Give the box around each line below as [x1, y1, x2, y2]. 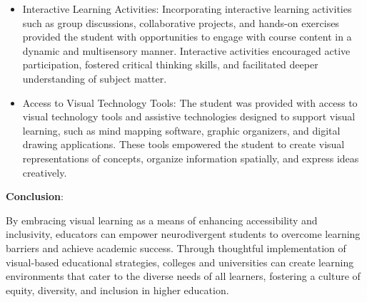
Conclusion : [6, 189, 64, 204]
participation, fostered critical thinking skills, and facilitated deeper [22, 57, 318, 72]
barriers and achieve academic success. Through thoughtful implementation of [6, 240, 346, 255]
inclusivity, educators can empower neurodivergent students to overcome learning [6, 226, 361, 241]
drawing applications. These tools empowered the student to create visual [22, 137, 345, 152]
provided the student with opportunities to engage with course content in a [22, 29, 352, 44]
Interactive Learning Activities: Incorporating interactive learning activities [22, 1, 352, 16]
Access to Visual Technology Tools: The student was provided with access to [22, 95, 358, 110]
